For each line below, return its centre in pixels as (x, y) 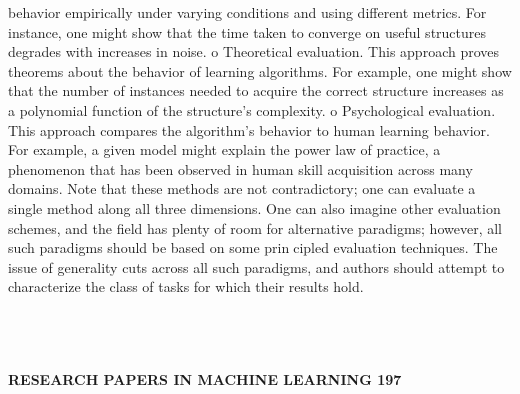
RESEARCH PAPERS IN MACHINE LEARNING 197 (205, 378)
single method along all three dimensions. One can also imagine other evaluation (254, 207)
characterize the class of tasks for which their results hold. (186, 286)
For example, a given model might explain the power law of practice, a (224, 149)
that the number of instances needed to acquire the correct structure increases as (256, 90)
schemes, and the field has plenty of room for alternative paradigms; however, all (255, 227)
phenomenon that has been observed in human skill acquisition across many (240, 168)
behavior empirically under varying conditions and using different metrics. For (247, 12)
